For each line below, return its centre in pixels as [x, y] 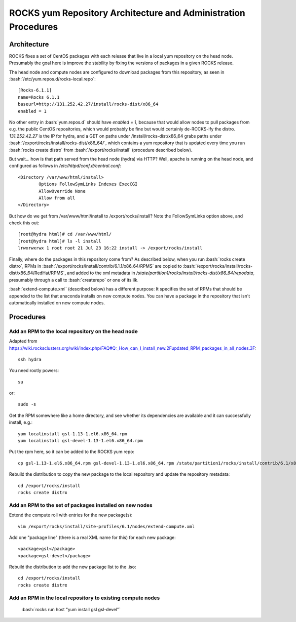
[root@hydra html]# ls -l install [59, 241]
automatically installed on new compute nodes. [57, 303]
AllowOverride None [62, 191]
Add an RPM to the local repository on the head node [74, 331]
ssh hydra [30, 359]
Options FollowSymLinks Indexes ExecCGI [88, 184]
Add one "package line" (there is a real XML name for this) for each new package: [92, 537]
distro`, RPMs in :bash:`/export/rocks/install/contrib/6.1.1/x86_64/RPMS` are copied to [95, 266]
